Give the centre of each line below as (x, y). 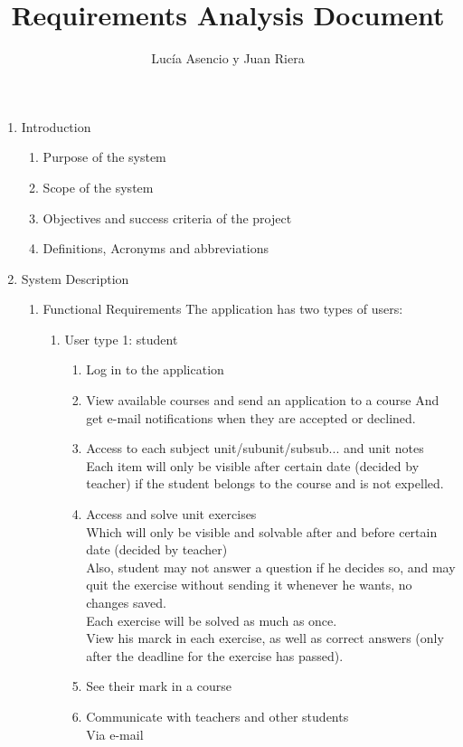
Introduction (56, 126)
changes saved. (126, 602)
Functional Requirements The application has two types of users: (223, 309)
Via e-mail (115, 734)
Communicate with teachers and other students (217, 716)
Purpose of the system (104, 157)
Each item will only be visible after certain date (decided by (253, 465)
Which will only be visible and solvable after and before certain (262, 531)
